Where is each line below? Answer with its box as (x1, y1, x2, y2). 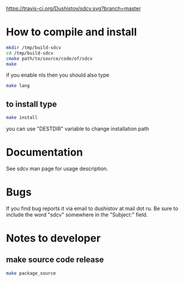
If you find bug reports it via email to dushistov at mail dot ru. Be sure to (6, 205, 178, 212)
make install (6, 115, 38, 121)
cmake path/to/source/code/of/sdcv (6, 56, 93, 61)
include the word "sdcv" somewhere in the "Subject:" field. (6, 211, 148, 218)
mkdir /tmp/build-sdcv (6, 44, 61, 50)
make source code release (6, 255, 104, 265)
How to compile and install (6, 26, 137, 39)
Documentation (6, 146, 84, 159)
